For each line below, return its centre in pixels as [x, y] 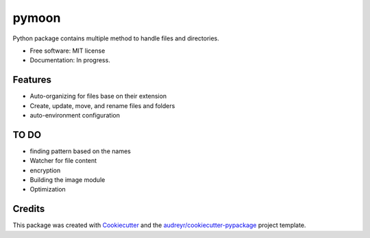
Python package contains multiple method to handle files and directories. [116, 38]
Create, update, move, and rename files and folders [102, 105]
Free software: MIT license [67, 51]
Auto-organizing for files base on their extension [98, 96]
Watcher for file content [63, 161]
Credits [29, 209]
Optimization [48, 189]
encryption [45, 170]
